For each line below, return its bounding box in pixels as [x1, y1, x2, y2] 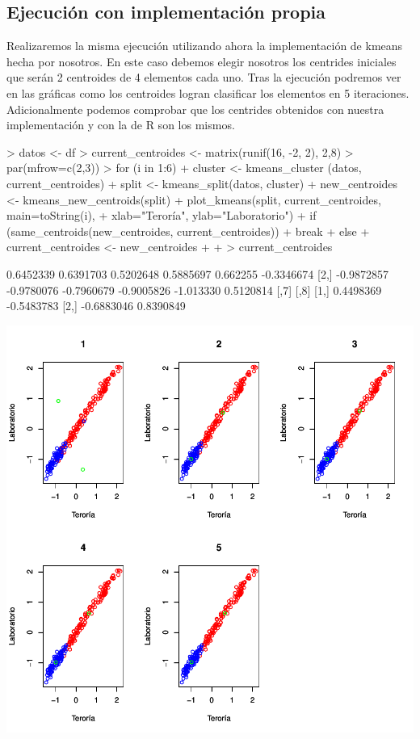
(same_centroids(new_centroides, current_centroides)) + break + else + [6, 222, 370, 239]
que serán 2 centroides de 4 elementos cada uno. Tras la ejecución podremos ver [6, 69, 401, 86]
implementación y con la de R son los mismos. [6, 116, 235, 133]
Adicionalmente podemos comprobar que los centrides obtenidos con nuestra [6, 100, 384, 117]
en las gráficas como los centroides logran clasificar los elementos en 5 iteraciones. [6, 84, 409, 101]
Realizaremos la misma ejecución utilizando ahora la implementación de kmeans [6, 37, 403, 54]
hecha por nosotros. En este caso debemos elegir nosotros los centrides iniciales [6, 52, 397, 69]
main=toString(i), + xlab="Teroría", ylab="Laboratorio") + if [6, 207, 317, 224]
